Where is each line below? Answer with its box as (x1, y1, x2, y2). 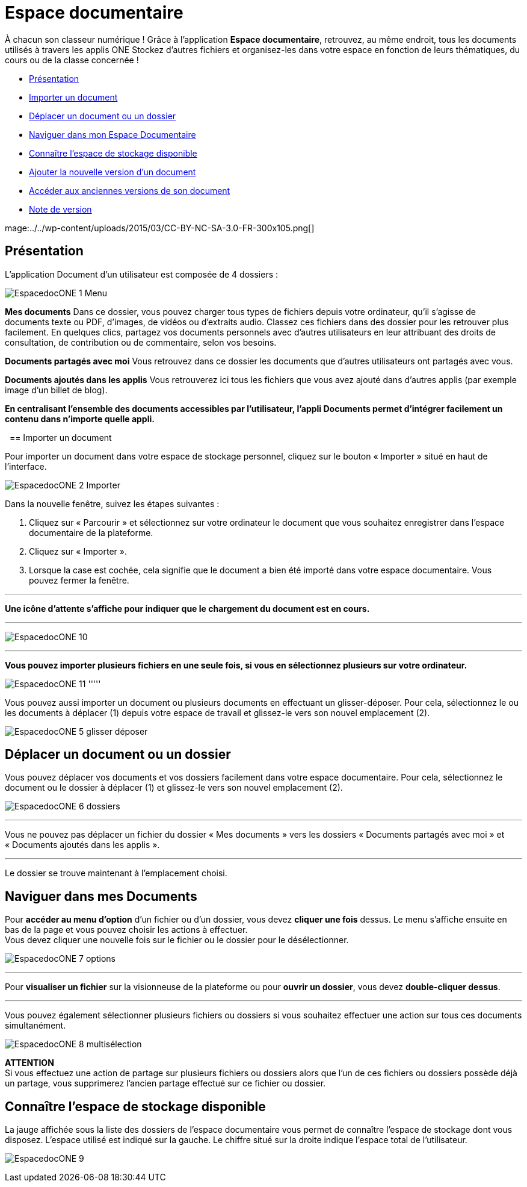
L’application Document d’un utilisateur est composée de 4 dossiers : (5, 269, 279, 279)
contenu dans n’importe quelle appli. (5, 413, 155, 424)
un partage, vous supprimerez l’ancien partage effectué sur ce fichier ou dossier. (5, 1078, 326, 1089)
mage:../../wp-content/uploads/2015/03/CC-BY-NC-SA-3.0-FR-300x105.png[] (5, 222, 315, 233)
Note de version (29, 204, 92, 214)
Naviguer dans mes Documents (5, 888, 197, 904)
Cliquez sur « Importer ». (29, 546, 127, 556)
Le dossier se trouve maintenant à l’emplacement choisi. (5, 868, 227, 879)
